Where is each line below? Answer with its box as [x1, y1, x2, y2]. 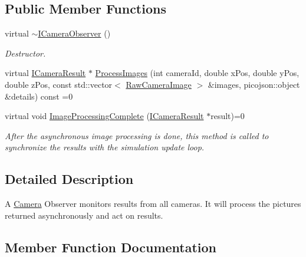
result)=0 [210, 110, 245, 122]
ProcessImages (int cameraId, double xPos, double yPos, [95, 67, 300, 79]
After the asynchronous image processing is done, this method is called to [5, 129, 269, 141]
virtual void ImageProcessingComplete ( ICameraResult [5, 110, 204, 122]
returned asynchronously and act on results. [5, 209, 163, 221]
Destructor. [5, 47, 46, 59]
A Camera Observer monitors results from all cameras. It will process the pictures [5, 197, 301, 210]
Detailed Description [5, 170, 134, 188]
